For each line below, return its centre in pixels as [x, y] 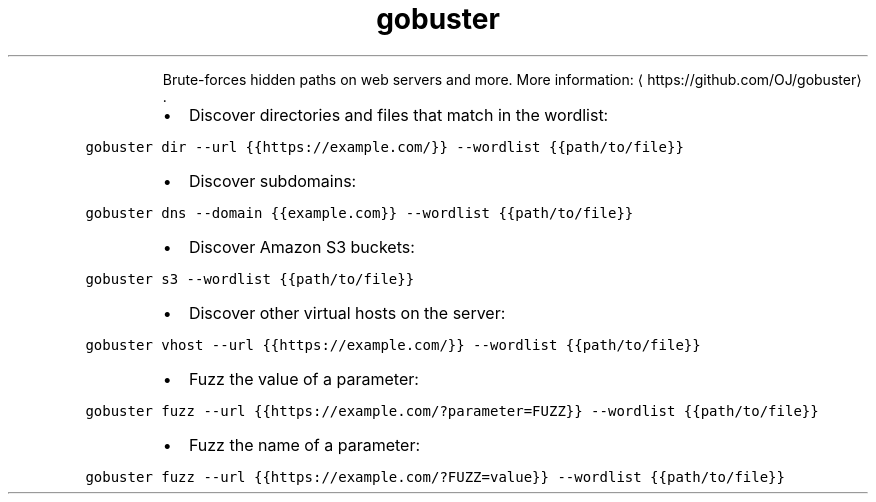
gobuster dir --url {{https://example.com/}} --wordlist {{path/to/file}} [384, 146]
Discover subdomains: [272, 180]
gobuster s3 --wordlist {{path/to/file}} [250, 278]
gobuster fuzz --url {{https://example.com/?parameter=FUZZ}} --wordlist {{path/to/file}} [452, 410]
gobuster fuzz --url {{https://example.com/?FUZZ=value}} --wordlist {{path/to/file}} [435, 476]
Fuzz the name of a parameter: [304, 444]
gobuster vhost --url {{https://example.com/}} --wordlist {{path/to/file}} [393, 344]
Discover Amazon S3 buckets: [301, 246]
